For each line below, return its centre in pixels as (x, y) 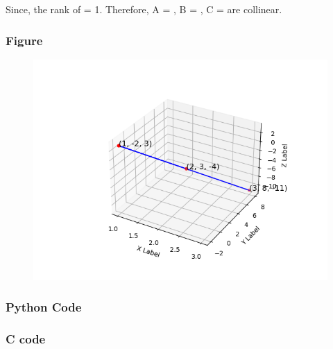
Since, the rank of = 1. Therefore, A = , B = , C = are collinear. (144, 9)
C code (26, 339)
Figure (24, 40)
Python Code (44, 307)
